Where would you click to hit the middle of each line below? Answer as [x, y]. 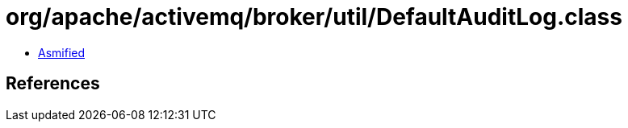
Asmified [62, 52]
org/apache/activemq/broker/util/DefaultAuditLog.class [314, 17]
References [53, 84]
